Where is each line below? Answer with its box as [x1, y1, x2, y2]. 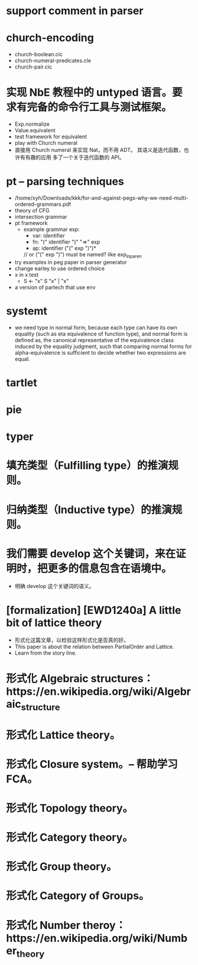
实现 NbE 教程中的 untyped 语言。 [6, 86, 173, 99]
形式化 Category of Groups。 [6, 889, 150, 902]
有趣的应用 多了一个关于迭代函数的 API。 [25, 154, 125, 161]
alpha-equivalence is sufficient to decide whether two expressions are [14, 349, 186, 356]
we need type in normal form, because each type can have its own [14, 324, 177, 331]
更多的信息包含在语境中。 [47, 561, 173, 575]
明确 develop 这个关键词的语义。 [14, 582, 95, 589]
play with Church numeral [14, 139, 78, 147]
